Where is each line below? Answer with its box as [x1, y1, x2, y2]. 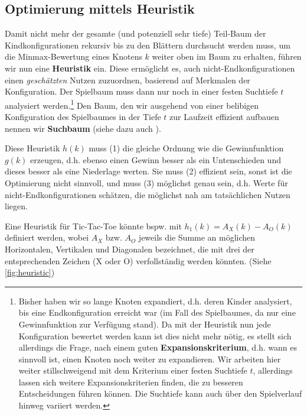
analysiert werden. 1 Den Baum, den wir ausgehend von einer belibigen [5, 97, 259, 111]
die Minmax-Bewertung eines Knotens [5, 50, 142, 63]
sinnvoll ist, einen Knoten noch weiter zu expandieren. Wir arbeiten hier [18, 352, 281, 365]
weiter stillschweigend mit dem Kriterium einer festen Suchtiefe [18, 364, 247, 377]
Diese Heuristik [5, 142, 60, 154]
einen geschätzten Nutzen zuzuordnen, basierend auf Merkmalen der [5, 73, 250, 86]
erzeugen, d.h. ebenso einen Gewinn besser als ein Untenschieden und [30, 153, 281, 166]
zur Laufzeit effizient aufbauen [169, 111, 279, 123]
